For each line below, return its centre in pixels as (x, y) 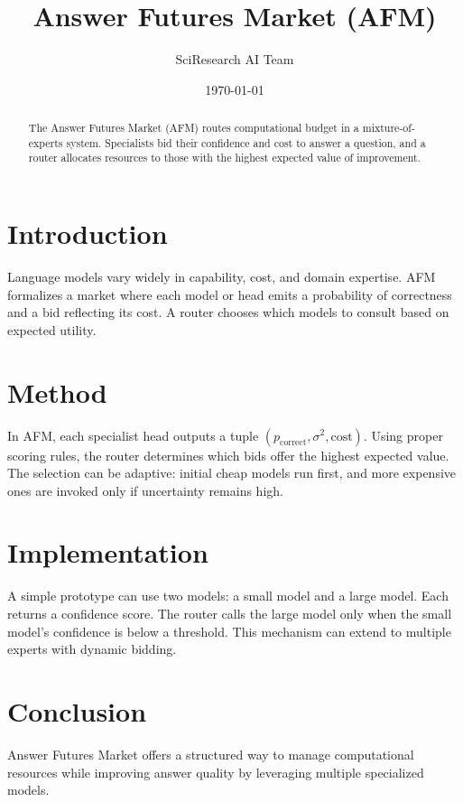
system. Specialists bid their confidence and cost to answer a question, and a (246, 142)
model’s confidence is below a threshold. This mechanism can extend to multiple (229, 631)
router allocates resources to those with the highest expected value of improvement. (224, 158)
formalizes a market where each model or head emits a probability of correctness (230, 294)
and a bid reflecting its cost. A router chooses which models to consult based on (228, 312)
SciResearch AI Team (235, 59)
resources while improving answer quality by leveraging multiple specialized (216, 772)
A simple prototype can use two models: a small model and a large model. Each (228, 596)
